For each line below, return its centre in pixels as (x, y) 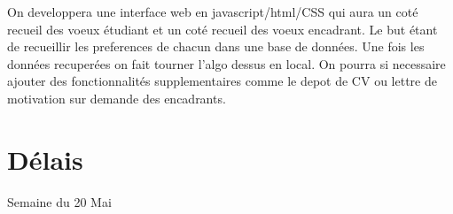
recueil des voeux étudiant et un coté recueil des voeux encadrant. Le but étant (223, 29)
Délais (45, 159)
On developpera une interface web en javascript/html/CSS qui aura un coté (213, 11)
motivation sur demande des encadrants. (117, 98)
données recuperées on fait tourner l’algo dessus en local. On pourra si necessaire (226, 63)
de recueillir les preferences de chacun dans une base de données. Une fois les (216, 46)
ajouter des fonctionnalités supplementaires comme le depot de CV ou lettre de (222, 81)
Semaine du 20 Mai (59, 201)
